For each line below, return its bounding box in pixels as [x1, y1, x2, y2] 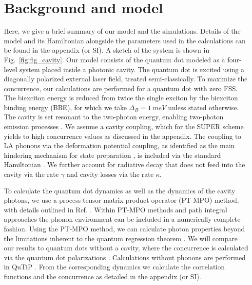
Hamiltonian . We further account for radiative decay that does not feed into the [4, 159, 245, 170]
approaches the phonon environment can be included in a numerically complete [4, 214, 241, 224]
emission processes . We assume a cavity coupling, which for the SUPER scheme [4, 121, 244, 132]
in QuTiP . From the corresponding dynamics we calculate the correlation [4, 262, 225, 272]
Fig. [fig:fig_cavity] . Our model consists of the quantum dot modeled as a [4, 54, 225, 64]
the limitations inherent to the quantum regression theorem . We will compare [4, 233, 238, 243]
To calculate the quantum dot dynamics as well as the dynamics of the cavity [4, 185, 235, 195]
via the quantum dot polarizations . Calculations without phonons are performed [4, 252, 246, 262]
